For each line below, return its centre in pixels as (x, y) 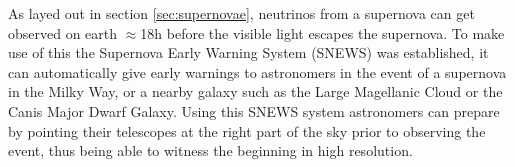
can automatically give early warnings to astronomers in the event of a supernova (257, 71)
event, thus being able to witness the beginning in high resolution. (210, 150)
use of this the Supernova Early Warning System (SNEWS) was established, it (248, 52)
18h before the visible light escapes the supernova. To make (322, 32)
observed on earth (63, 32)
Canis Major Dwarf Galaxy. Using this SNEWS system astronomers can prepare (254, 110)
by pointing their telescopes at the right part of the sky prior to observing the (247, 130)
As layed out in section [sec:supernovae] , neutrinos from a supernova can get (241, 13)
